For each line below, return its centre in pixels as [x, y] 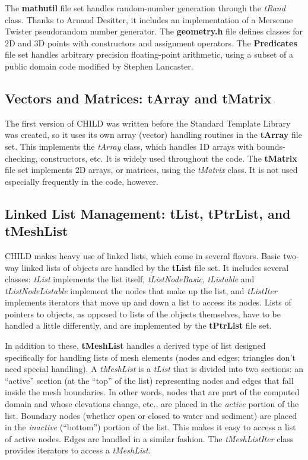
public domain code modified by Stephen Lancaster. [99, 66]
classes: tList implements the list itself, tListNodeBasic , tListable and [130, 279]
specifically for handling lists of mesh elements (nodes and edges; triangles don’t [150, 357]
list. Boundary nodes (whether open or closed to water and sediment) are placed [151, 415]
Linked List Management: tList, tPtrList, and [148, 213]
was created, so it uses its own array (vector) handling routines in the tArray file [153, 135]
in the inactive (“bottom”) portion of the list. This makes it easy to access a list [150, 427]
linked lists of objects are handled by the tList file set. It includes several [155, 267]
